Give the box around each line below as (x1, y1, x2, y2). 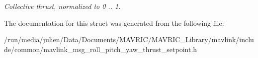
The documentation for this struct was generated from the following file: (4, 17, 224, 28)
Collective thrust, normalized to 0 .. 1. (4, 1, 121, 11)
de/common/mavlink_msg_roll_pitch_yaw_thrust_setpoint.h (4, 44, 197, 54)
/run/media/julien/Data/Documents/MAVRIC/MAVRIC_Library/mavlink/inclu (4, 34, 254, 45)
